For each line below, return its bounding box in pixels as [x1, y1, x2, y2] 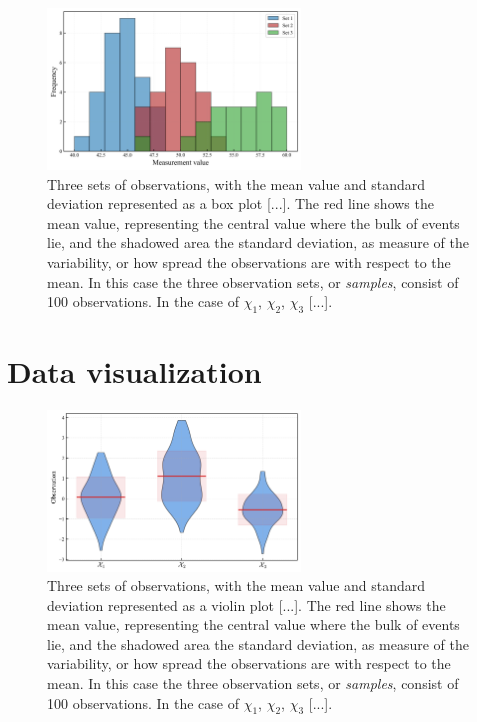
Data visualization [7, 351, 262, 392]
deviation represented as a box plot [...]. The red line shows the [47, 193, 434, 214]
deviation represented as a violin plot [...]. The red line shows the [47, 594, 446, 615]
